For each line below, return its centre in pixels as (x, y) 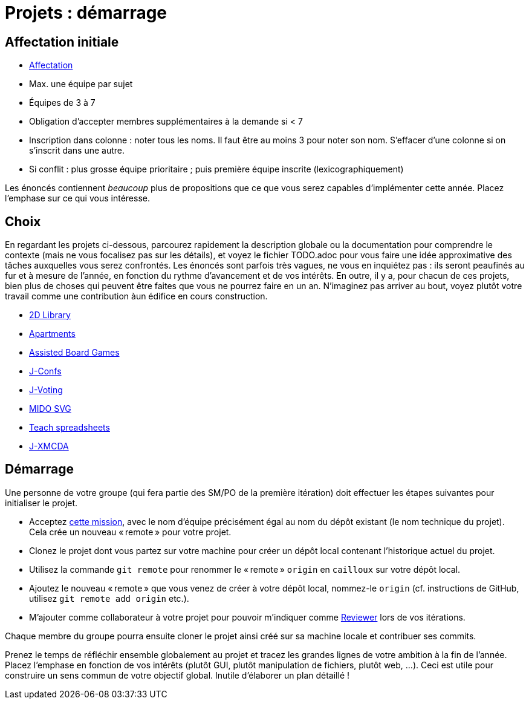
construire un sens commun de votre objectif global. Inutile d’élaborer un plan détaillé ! (177, 675)
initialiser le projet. (41, 503)
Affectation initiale (62, 42)
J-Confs (45, 371)
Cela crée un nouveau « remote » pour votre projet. (130, 532)
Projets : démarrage (86, 13)
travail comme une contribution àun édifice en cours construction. (136, 296)
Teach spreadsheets (70, 428)
